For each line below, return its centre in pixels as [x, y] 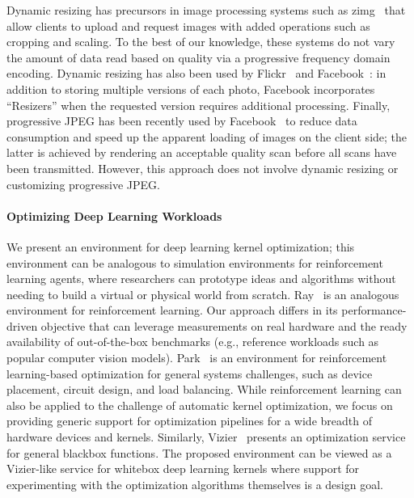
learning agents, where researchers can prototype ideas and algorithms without [201, 279]
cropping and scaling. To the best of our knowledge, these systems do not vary [201, 42]
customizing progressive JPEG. [83, 184]
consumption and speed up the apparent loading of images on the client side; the [207, 136]
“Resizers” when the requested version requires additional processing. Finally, [199, 105]
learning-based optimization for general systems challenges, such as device [190, 373]
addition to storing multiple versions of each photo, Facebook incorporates [191, 89]
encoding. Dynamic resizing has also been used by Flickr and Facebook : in [196, 73]
